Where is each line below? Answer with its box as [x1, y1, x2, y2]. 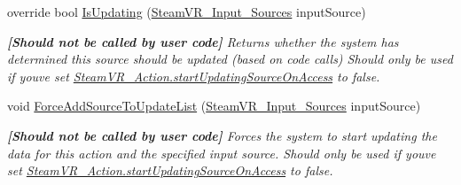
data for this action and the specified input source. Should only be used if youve [7, 143, 436, 162]
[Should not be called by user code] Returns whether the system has [7, 32, 399, 50]
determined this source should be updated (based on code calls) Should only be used [7, 50, 453, 68]
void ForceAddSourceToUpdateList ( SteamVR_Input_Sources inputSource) [7, 96, 421, 115]
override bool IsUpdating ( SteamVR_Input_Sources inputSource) [7, 3, 366, 20]
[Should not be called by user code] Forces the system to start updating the [7, 126, 437, 144]
